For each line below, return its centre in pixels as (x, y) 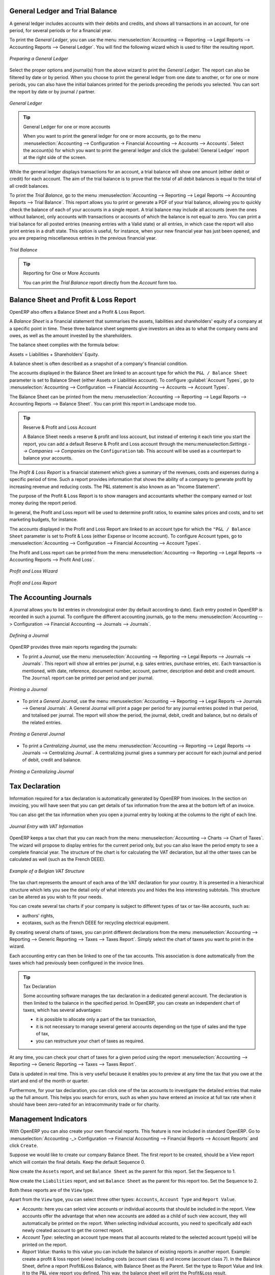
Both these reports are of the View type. (52, 1190)
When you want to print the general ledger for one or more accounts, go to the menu (112, 136)
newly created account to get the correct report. (73, 1230)
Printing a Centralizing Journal (42, 771)
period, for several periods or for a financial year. (61, 30)
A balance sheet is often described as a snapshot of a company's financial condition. (99, 364)
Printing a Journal (28, 690)
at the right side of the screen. (55, 158)
